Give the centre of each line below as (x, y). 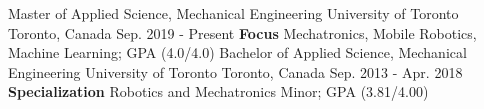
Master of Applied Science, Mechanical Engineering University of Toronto (233, 13)
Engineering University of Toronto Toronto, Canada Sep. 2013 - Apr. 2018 (235, 71)
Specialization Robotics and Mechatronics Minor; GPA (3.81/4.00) (218, 91)
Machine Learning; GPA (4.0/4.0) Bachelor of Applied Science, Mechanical (237, 52)
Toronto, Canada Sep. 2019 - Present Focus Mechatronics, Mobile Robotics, (242, 32)
